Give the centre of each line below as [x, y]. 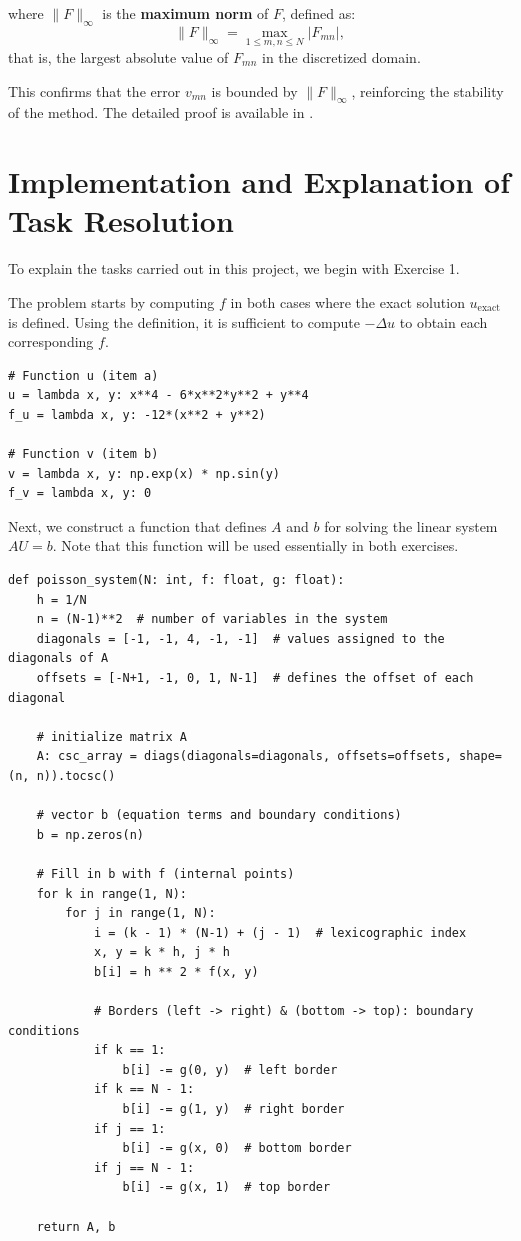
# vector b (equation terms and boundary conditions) [219, 815]
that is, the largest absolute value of [118, 57]
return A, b [76, 1226]
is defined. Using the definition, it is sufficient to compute [184, 321]
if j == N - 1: [144, 1167]
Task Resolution [121, 220]
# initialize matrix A [111, 736]
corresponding [51, 341]
